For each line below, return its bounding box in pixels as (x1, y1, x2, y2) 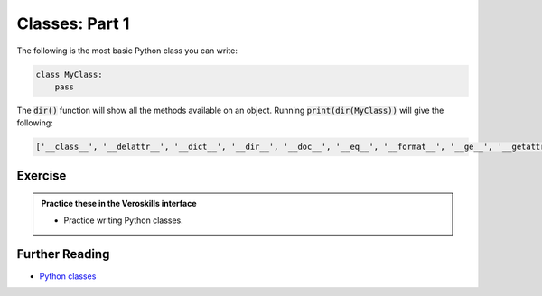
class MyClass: (35, 69, 103, 79)
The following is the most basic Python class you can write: (16, 45, 238, 56)
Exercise (16, 168, 67, 183)
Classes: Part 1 (16, 14, 130, 33)
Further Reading (16, 246, 110, 262)
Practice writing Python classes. (63, 215, 184, 226)
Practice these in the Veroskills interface (41, 199, 198, 209)
